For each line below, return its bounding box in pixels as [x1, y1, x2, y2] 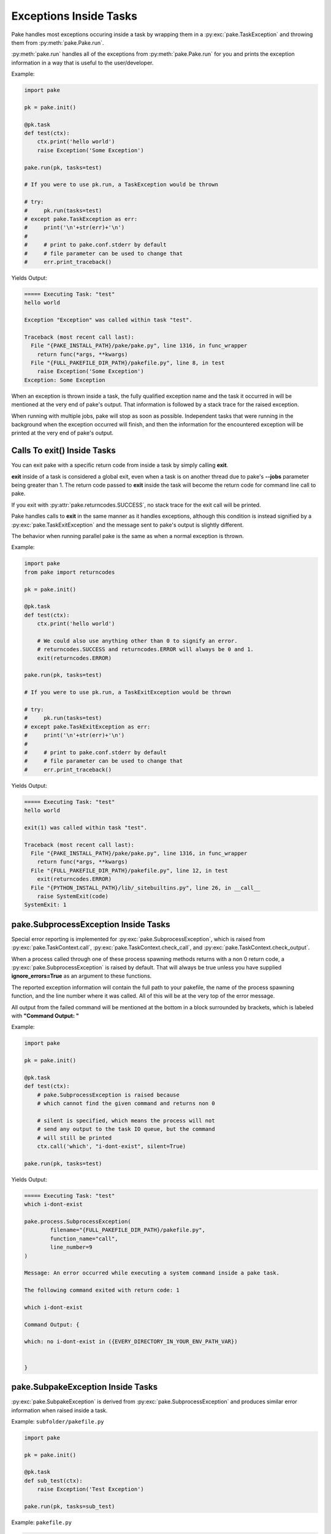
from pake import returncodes [24, 568, 115, 576]
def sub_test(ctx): [24, 1477, 83, 1484]
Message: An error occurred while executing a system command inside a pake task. [24, 1270, 280, 1276]
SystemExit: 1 [24, 901, 67, 908]
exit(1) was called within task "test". [24, 824, 147, 831]
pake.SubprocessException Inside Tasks [11, 919, 170, 930]
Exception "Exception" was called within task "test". [24, 317, 192, 323]
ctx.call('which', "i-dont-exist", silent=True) [37, 1143, 186, 1150]
